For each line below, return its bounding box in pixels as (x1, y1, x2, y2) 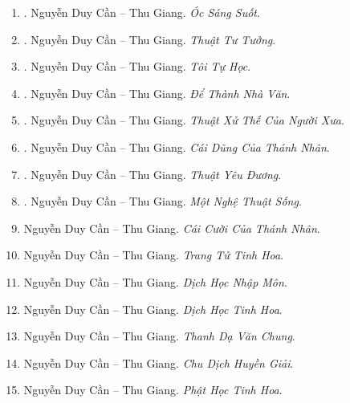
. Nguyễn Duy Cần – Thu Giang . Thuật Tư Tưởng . (23, 31, 276, 47)
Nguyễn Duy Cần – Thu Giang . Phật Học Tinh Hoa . (23, 381, 283, 398)
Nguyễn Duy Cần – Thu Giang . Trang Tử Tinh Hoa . (23, 246, 284, 263)
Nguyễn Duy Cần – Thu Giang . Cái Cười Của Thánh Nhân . (23, 219, 320, 236)
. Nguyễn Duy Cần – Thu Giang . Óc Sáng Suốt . (23, 4, 260, 20)
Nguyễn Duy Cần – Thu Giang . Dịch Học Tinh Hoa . (23, 300, 283, 317)
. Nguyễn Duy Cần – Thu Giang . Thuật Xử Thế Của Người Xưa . (23, 112, 344, 128)
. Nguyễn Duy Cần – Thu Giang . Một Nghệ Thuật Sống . (23, 193, 302, 210)
